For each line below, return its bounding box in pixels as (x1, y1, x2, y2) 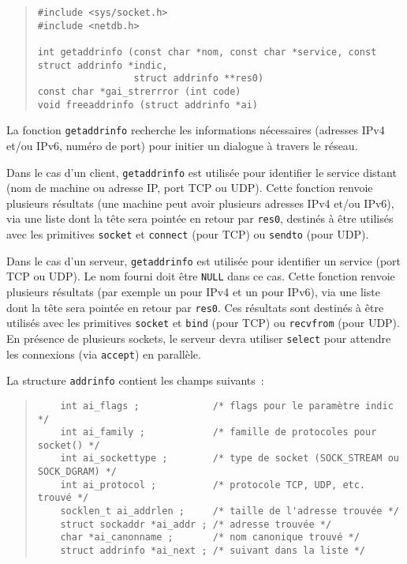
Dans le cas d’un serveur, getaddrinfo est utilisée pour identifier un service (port (6, 252, 401, 269)
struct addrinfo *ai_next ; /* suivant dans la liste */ (60, 545, 366, 557)
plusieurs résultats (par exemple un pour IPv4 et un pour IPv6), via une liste (6, 283, 380, 299)
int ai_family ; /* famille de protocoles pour (60, 427, 377, 438)
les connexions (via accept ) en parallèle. (6, 345, 201, 362)
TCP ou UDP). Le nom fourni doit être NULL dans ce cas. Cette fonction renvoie (6, 268, 395, 284)
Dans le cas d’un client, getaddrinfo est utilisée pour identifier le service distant (6, 164, 397, 180)
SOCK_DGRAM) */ (37, 466, 118, 478)
